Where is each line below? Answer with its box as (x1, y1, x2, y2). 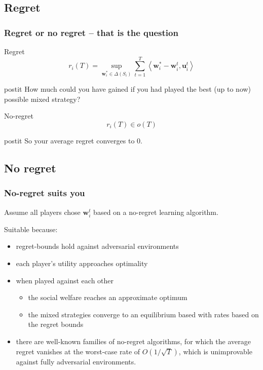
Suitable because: (4, 224, 58, 234)
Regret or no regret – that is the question (4, 26, 178, 39)
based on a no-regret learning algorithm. (93, 206, 218, 217)
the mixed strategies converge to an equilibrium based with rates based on (28, 309, 259, 319)
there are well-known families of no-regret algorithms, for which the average (16, 336, 251, 346)
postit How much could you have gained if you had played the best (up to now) (4, 84, 251, 94)
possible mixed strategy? (4, 93, 81, 104)
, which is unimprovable (178, 346, 253, 356)
